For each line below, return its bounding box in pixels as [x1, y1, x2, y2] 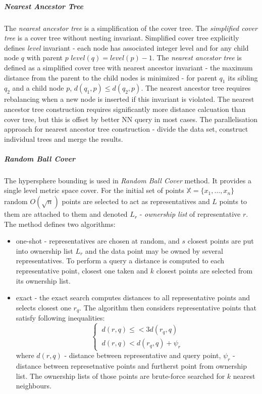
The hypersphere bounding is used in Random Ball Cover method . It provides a [4, 175, 251, 185]
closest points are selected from [156, 265, 253, 276]
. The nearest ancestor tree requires [141, 83, 251, 93]
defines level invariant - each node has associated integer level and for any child [4, 42, 249, 53]
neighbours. [16, 380, 51, 391]
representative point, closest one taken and [16, 265, 148, 276]
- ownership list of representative [139, 209, 241, 219]
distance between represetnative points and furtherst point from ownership [16, 361, 247, 371]
